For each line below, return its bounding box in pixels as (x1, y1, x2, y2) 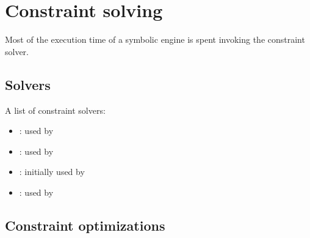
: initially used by (19, 165, 85, 178)
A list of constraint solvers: (5, 103, 106, 116)
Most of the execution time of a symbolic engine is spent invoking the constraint (5, 33, 305, 46)
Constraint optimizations (5, 215, 165, 234)
